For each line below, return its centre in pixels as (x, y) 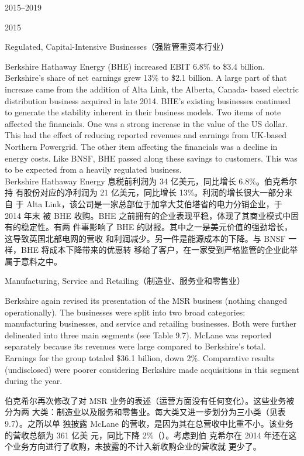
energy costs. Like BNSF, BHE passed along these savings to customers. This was (151, 158)
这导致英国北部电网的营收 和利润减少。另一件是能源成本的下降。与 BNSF (145, 238)
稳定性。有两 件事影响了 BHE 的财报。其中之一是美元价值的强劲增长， (156, 227)
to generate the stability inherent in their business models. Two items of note (143, 112)
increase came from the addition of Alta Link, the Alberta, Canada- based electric (152, 89)
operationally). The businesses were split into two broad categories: (125, 312)
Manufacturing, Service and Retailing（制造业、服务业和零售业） (125, 281)
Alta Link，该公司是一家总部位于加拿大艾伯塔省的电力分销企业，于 (154, 203)
